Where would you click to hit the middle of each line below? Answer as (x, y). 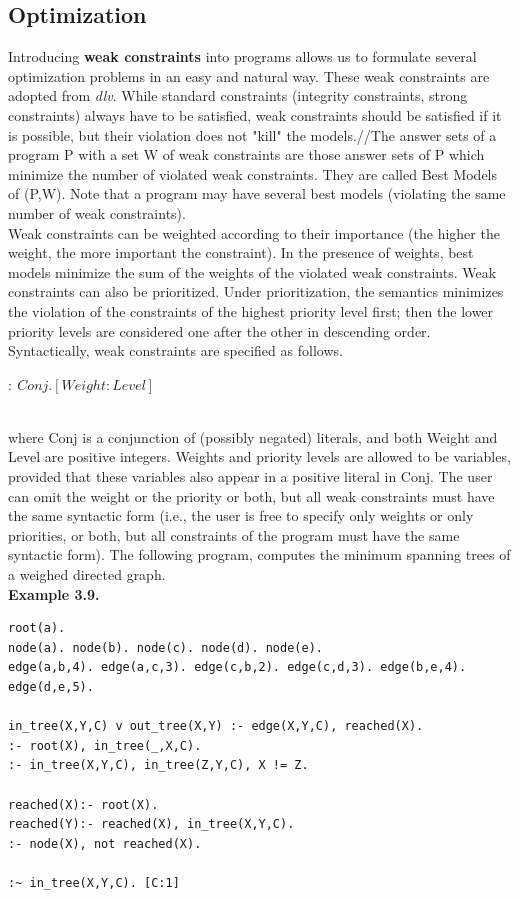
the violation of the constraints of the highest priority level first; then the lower (251, 310)
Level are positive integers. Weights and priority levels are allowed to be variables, (259, 456)
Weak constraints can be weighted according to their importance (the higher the (254, 232)
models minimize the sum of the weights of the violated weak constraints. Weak (252, 271)
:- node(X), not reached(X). (105, 843)
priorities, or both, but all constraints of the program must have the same (234, 534)
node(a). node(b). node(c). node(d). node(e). (165, 647)
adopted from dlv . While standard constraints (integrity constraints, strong (238, 95)
